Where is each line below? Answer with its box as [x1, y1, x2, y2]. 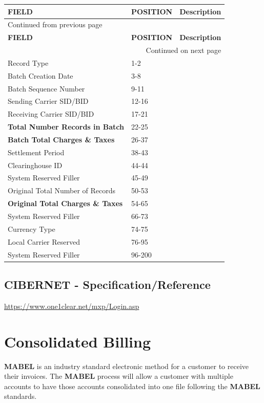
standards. [4, 391, 37, 401]
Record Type [8, 57, 49, 68]
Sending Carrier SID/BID [8, 96, 89, 106]
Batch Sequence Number [8, 83, 85, 94]
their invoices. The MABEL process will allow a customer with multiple [4, 371, 233, 381]
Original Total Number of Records [8, 185, 116, 196]
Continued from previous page [8, 19, 103, 30]
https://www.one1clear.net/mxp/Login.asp [4, 300, 139, 311]
